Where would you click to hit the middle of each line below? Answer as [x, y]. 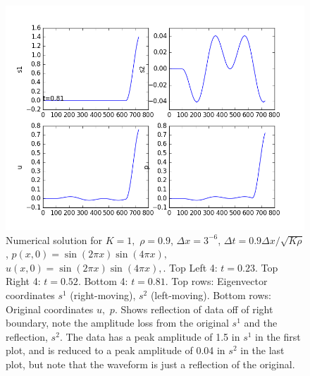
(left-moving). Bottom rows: [211, 295]
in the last [262, 350]
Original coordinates [50, 309]
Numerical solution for [54, 239]
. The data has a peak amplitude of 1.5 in [150, 336]
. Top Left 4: [190, 267]
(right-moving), [103, 295]
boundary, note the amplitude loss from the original [117, 323]
